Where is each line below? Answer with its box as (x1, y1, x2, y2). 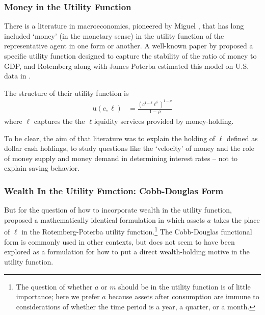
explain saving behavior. (4, 163, 79, 173)
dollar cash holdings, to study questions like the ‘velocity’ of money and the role (4, 143, 254, 153)
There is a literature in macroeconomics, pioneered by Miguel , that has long (4, 20, 244, 31)
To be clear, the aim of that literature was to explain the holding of (4, 133, 215, 143)
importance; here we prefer (16, 291, 100, 302)
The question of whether (16, 281, 93, 292)
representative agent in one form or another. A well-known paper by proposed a (4, 40, 253, 51)
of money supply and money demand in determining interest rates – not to (4, 152, 238, 163)
